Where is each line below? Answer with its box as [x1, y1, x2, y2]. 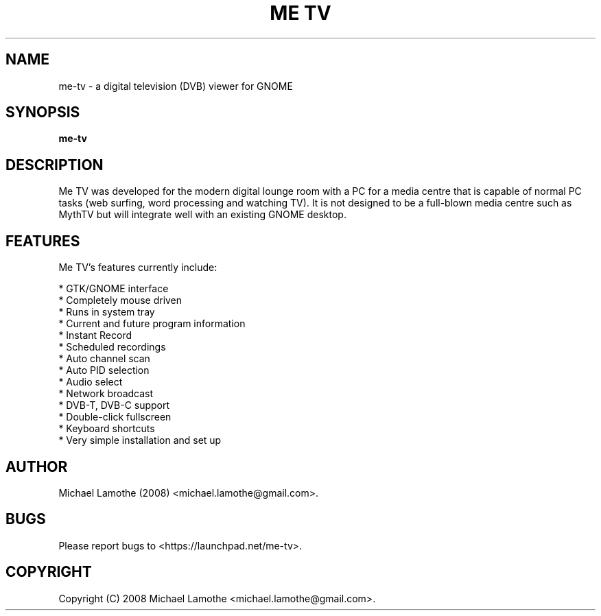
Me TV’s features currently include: [58, 261, 217, 274]
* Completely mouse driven [58, 294, 182, 307]
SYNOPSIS [5, 104, 80, 121]
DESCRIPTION [5, 156, 104, 174]
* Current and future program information [58, 318, 246, 330]
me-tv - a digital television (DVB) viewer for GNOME [58, 80, 293, 92]
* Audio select [58, 376, 123, 388]
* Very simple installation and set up [58, 434, 222, 447]
